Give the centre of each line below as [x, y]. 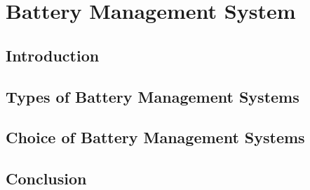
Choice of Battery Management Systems [155, 137]
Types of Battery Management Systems [153, 96]
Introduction [53, 55]
